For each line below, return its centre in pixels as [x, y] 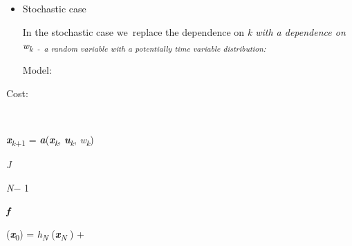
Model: [37, 70]
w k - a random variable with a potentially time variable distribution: [144, 46]
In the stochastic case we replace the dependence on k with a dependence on [184, 31]
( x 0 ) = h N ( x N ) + [45, 235]
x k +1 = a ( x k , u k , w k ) [50, 140]
